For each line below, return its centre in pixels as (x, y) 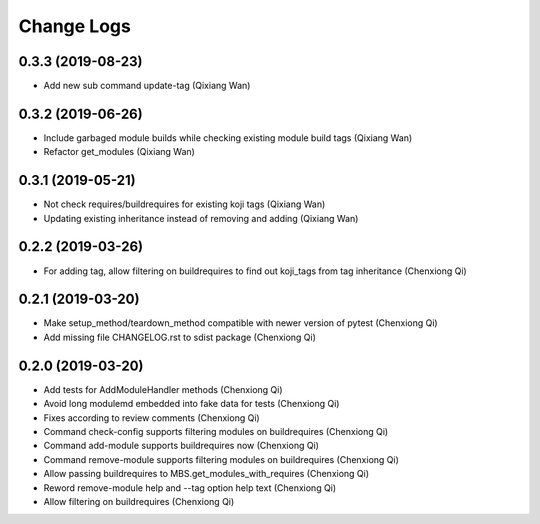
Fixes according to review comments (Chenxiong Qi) (151, 417)
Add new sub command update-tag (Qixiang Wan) (147, 86)
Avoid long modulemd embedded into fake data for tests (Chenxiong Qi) (191, 404)
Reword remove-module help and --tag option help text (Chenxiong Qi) (190, 487)
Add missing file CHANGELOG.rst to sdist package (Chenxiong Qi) (180, 337)
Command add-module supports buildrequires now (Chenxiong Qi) (181, 446)
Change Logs (75, 26)
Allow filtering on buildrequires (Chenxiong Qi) (139, 501)
